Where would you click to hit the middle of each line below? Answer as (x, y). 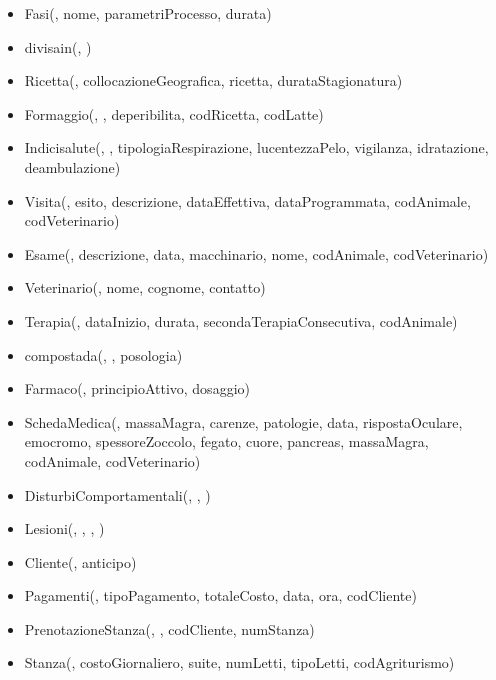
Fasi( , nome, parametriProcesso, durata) (148, 13)
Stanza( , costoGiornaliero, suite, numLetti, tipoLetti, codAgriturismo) (239, 662)
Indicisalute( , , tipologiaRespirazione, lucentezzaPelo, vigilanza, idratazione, (256, 147)
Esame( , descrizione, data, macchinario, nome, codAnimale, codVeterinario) (256, 253)
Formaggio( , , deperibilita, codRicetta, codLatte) (174, 113)
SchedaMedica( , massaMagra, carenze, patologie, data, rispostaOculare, (243, 421)
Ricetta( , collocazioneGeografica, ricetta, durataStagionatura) (213, 80)
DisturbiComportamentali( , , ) (117, 494)
